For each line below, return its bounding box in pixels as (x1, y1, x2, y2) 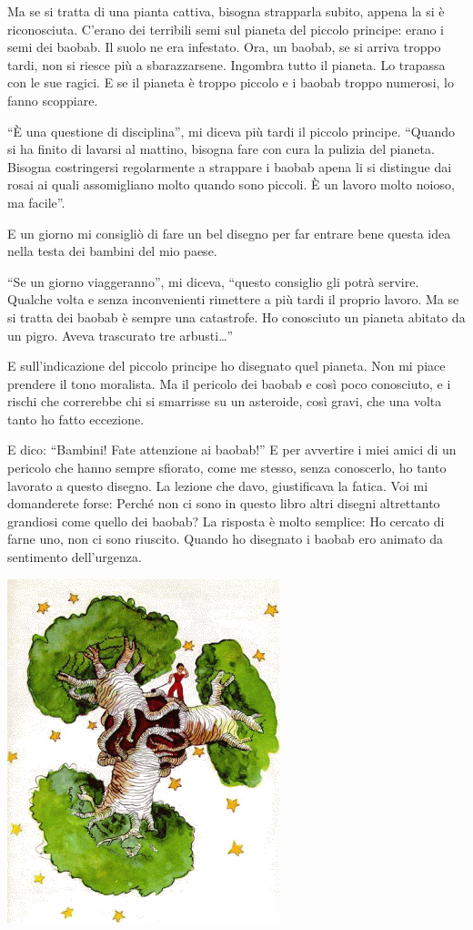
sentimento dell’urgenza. (7, 547, 142, 567)
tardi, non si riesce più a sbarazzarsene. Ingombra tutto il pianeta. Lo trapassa (7, 55, 446, 74)
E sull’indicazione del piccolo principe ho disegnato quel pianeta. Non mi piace (7, 356, 446, 375)
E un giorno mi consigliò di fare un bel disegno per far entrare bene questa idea (7, 223, 451, 242)
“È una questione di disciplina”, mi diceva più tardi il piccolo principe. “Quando (7, 121, 456, 140)
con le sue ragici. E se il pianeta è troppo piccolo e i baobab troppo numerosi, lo (7, 73, 454, 92)
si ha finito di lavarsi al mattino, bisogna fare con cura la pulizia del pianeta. (7, 139, 435, 158)
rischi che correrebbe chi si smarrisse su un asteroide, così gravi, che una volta (7, 392, 442, 411)
